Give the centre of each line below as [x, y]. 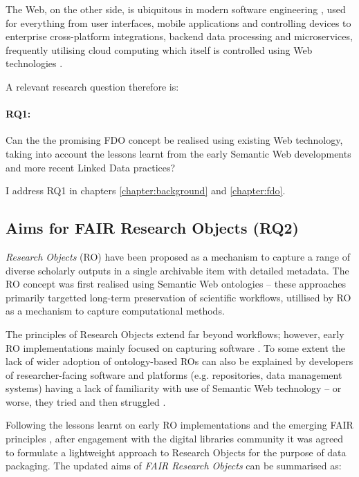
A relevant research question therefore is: [92, 86]
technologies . [34, 63]
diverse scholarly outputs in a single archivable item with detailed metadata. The [177, 270]
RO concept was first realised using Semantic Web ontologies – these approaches [176, 284]
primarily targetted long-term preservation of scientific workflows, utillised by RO [178, 297]
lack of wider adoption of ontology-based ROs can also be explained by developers [179, 361]
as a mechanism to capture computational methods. [115, 311]
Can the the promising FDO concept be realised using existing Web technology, [174, 140]
